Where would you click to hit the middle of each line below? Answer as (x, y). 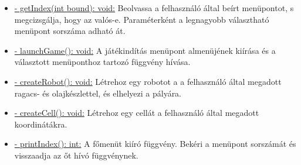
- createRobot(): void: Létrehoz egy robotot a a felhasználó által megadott (148, 81)
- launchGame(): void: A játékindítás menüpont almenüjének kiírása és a (145, 50)
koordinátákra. (41, 124)
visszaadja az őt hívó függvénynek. (76, 155)
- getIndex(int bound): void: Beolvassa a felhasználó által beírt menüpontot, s (154, 8)
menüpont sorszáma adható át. (70, 31)
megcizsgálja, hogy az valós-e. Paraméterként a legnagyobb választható (142, 19)
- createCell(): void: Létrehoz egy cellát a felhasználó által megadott (137, 113)
